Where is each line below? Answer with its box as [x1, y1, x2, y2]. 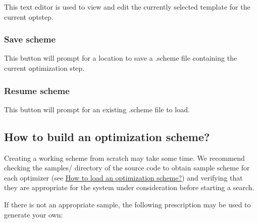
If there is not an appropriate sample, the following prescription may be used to [4, 199, 251, 209]
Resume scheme [4, 84, 70, 97]
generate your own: [4, 209, 63, 219]
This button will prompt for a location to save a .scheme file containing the [4, 53, 237, 63]
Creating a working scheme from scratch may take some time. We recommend [4, 152, 245, 163]
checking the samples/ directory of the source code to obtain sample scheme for [4, 162, 250, 173]
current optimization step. [4, 63, 85, 73]
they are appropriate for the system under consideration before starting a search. [4, 182, 254, 193]
